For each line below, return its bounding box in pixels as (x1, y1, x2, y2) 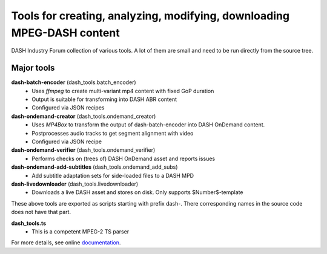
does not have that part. (11, 209, 71, 216)
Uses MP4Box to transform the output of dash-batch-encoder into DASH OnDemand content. (31, 121, 265, 128)
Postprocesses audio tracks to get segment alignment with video (31, 129, 194, 137)
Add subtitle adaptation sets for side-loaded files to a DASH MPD (31, 172, 194, 179)
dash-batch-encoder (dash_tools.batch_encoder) (11, 79, 136, 86)
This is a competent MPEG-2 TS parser (31, 227, 130, 235)
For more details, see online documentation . (11, 239, 121, 246)
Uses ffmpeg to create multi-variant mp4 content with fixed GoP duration (31, 87, 214, 94)
